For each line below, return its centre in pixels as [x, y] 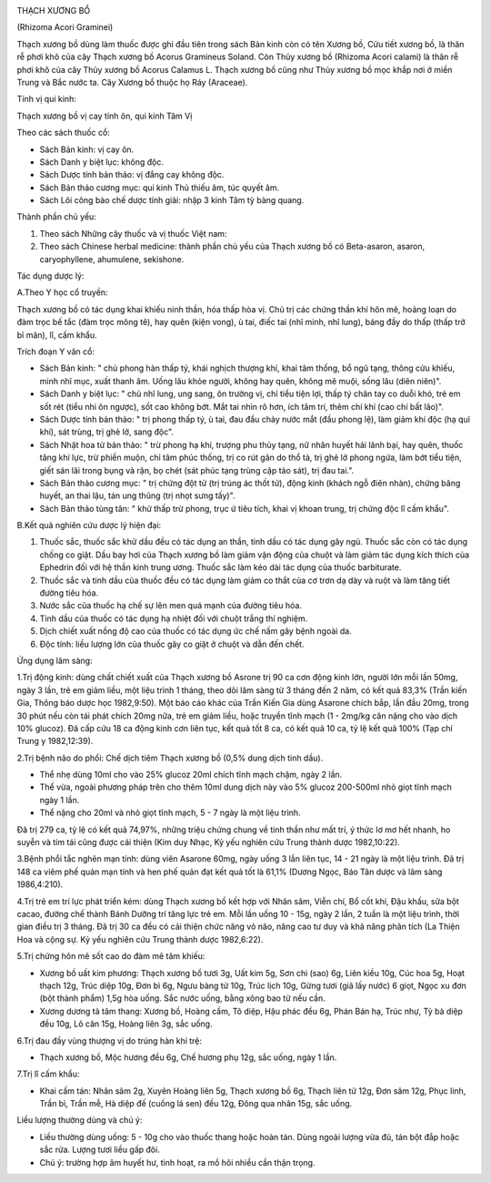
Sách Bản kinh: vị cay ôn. [87, 149]
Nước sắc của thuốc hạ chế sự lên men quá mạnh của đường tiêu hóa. [170, 606]
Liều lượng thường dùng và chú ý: [80, 1120]
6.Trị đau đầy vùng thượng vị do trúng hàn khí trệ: [110, 1040]
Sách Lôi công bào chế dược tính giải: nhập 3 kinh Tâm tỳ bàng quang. [172, 200]
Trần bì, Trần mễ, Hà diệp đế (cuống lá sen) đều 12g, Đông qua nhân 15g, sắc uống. [196, 1104]
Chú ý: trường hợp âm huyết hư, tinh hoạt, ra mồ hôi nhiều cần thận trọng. [177, 1162]
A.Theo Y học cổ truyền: [62, 292]
